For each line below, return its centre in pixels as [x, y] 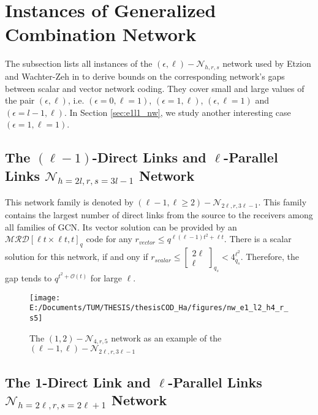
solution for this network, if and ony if [77, 257]
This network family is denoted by [69, 202]
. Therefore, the [270, 257]
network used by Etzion [267, 63]
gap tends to [28, 278]
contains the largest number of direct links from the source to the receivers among [159, 215]
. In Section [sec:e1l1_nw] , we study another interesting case [177, 112]
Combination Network [101, 34]
